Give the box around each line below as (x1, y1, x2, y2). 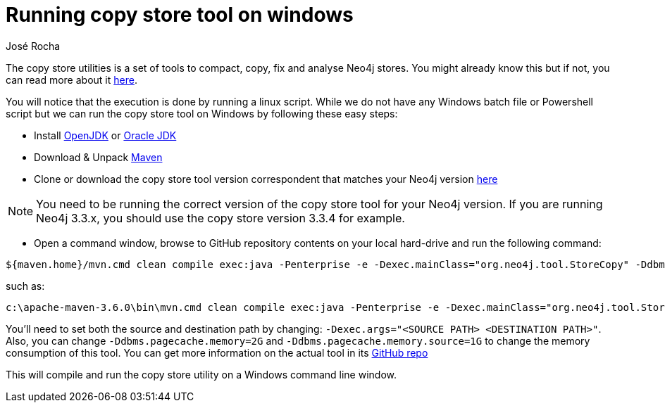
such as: (6, 279, 45, 292)
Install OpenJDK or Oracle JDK (34, 129, 177, 141)
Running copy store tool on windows (6, 3, 354, 27)
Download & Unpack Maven (34, 151, 163, 163)
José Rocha (6, 39, 61, 52)
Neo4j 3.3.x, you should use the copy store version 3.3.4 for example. (36, 210, 405, 225)
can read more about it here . (6, 73, 137, 86)
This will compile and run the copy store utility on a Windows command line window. (6, 368, 397, 381)
